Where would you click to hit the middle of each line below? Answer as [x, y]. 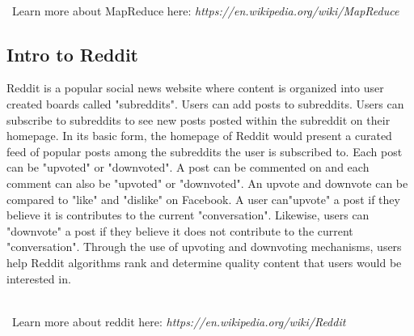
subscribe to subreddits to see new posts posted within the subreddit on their [199, 119]
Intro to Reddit [72, 54]
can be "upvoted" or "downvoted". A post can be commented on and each [188, 167]
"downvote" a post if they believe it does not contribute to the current [180, 230]
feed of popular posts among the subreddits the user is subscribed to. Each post [205, 151]
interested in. [39, 278]
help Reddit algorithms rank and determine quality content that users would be [204, 262]
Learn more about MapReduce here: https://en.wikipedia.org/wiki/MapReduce [205, 10]
